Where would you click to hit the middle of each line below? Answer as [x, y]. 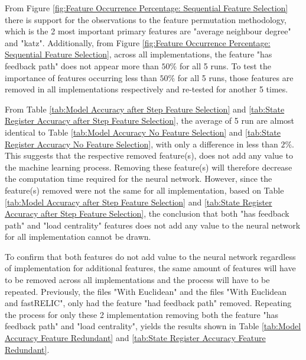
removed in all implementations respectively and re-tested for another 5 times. [147, 89]
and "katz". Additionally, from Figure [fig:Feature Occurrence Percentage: [138, 42]
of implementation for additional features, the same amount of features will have [150, 268]
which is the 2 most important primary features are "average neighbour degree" [148, 31]
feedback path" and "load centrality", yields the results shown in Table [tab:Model [153, 326]
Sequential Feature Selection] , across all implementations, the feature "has [139, 54]
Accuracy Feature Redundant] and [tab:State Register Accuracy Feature [135, 338]
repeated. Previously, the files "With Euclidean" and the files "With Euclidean [146, 291]
